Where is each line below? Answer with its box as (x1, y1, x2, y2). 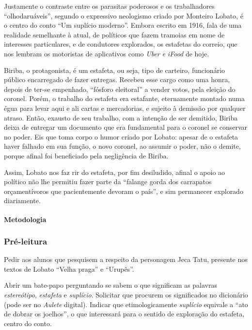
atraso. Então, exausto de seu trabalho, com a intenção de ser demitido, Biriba (4, 112, 238, 122)
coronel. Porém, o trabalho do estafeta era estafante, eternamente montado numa (4, 93, 245, 104)
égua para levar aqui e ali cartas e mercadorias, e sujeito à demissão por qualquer (4, 103, 246, 113)
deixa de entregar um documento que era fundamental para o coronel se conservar (4, 122, 248, 132)
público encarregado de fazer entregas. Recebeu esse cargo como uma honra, (4, 74, 230, 85)
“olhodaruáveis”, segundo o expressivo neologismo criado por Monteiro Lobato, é (4, 10, 243, 20)
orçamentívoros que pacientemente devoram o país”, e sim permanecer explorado (4, 186, 243, 196)
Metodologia (4, 214, 47, 225)
